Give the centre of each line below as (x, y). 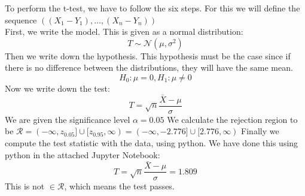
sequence (21, 19)
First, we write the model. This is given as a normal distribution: (124, 31)
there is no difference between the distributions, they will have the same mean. (149, 67)
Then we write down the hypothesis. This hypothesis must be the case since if (148, 55)
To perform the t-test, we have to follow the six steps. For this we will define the (152, 8)
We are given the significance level (68, 119)
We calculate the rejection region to (232, 119)
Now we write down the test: (57, 88)
